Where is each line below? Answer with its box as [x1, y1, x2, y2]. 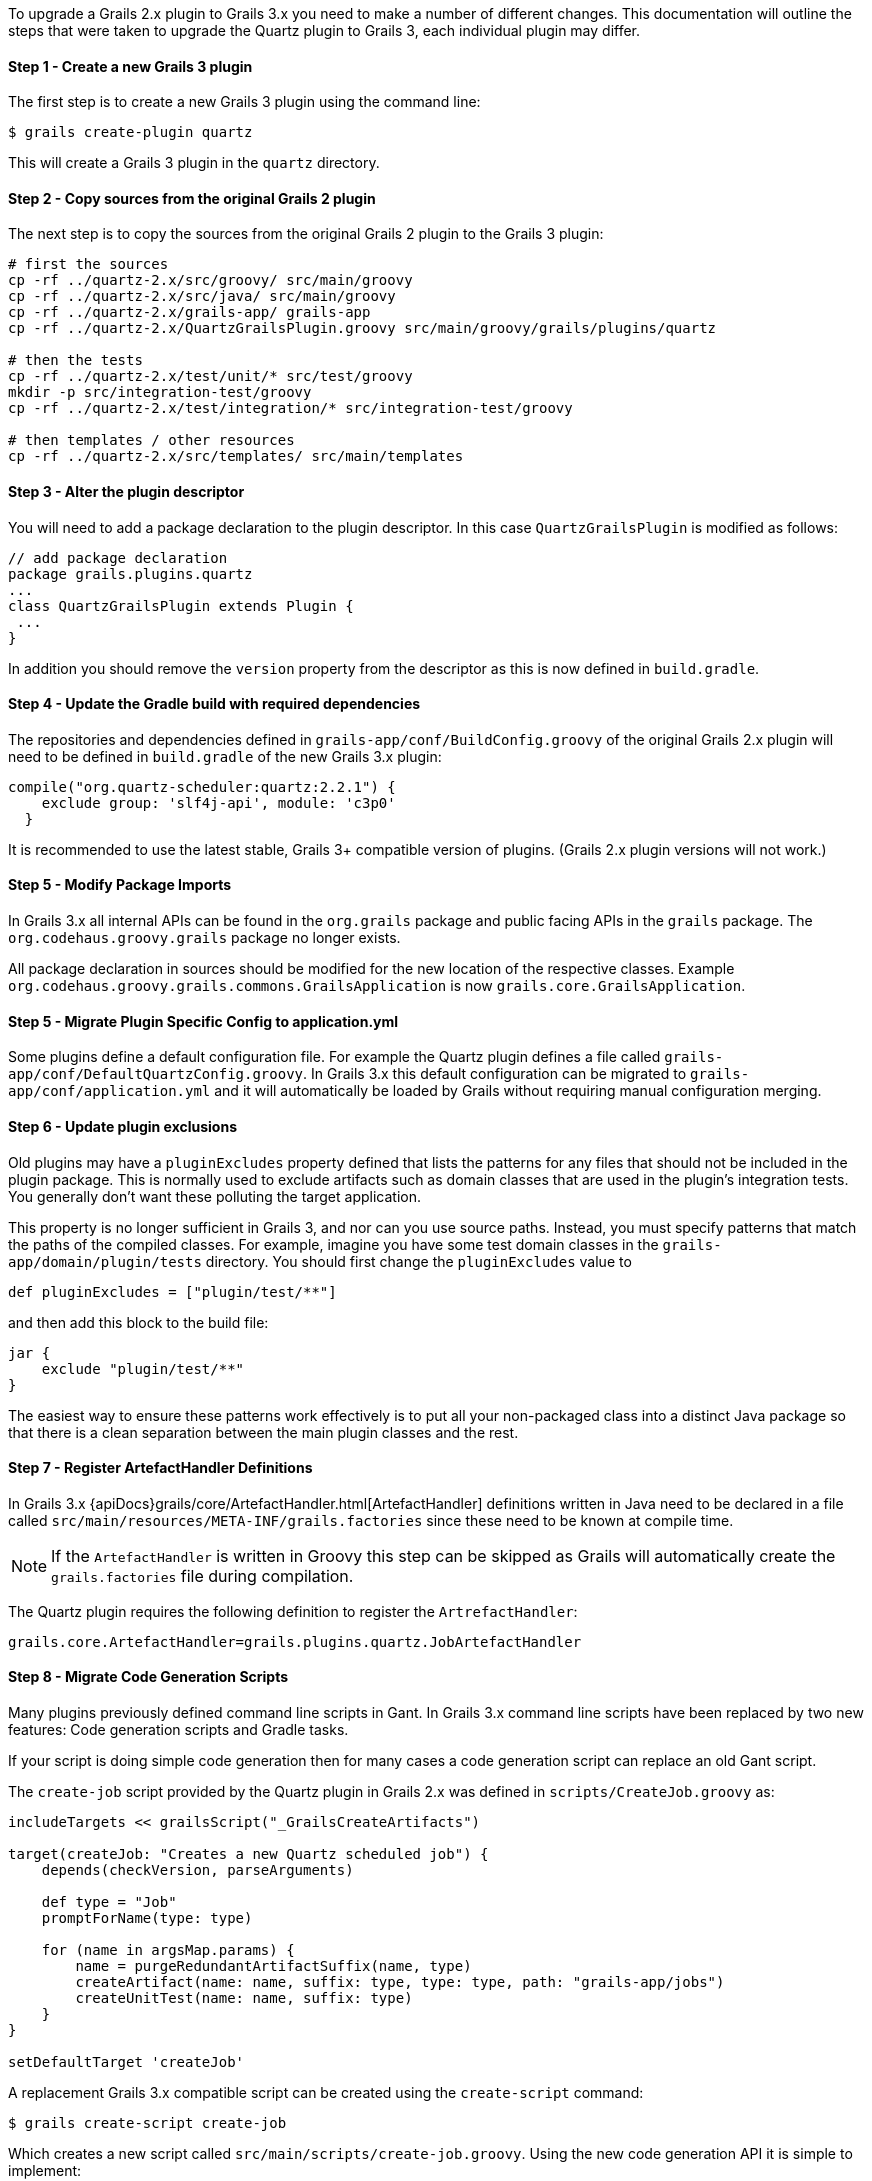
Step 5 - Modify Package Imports [8, 876, 232, 894]
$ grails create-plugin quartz [8, 124, 253, 141]
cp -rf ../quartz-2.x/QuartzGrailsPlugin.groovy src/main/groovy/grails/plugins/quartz [8, 320, 717, 337]
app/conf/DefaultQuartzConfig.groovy [8, 1066, 304, 1083]
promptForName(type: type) [41, 1909, 253, 1926]
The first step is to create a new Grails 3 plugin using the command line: [8, 93, 481, 111]
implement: [8, 2161, 82, 2179]
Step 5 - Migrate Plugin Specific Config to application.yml [8, 1012, 399, 1030]
